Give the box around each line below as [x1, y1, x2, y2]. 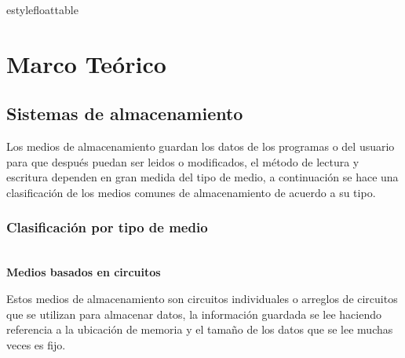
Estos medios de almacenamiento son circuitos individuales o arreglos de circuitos [6, 290, 398, 306]
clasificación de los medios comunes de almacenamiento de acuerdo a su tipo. [6, 184, 376, 200]
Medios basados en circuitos [6, 264, 161, 280]
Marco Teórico [6, 47, 166, 79]
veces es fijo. [6, 336, 66, 353]
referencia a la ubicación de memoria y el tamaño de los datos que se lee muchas [6, 321, 393, 338]
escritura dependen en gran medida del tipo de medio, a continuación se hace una [6, 169, 399, 185]
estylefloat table [6, 2, 78, 17]
